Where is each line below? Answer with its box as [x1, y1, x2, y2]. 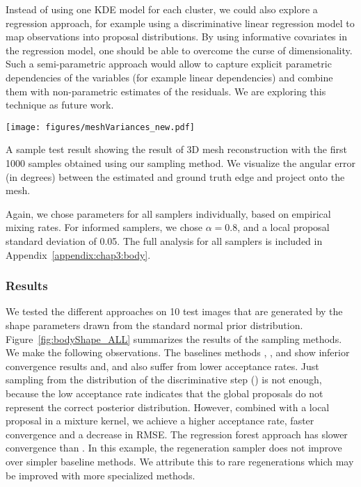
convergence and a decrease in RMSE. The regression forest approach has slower [6, 426, 348, 441]
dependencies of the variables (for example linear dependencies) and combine [6, 70, 333, 84]
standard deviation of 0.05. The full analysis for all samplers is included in [6, 233, 323, 248]
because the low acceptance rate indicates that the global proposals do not [6, 385, 323, 400]
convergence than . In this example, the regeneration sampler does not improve [6, 440, 342, 455]
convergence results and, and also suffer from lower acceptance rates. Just [6, 358, 319, 373]
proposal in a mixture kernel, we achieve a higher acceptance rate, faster [6, 413, 314, 428]
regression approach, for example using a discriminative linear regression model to [6, 15, 355, 30]
